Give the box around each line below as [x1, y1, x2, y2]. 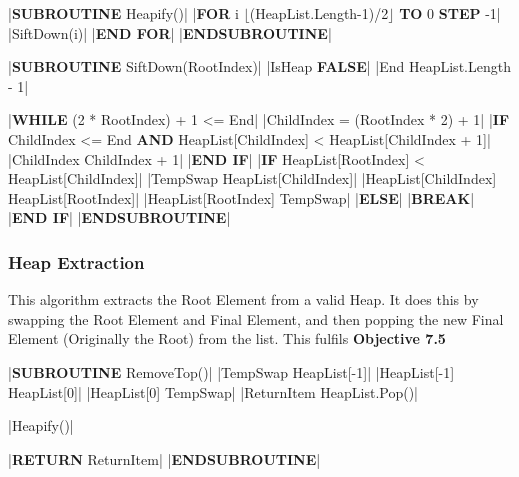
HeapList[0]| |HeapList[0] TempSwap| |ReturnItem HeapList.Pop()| [8, 381, 418, 402]
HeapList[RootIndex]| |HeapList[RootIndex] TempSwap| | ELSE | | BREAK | [8, 187, 475, 208]
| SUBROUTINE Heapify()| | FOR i [8, 3, 239, 23]
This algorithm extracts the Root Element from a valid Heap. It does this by [8, 289, 479, 310]
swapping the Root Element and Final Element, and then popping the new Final [8, 308, 504, 329]
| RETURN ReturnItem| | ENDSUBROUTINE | [8, 448, 321, 469]
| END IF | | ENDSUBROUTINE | [8, 207, 231, 228]
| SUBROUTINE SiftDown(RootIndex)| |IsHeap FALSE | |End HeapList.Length [8, 56, 511, 77]
